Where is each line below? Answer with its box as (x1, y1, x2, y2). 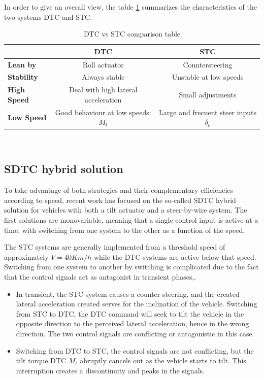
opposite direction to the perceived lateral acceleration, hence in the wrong (16, 318, 249, 329)
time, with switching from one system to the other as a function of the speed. (4, 224, 245, 235)
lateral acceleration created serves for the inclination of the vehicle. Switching (16, 298, 257, 309)
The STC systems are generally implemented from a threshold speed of (4, 242, 225, 252)
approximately (4, 251, 49, 262)
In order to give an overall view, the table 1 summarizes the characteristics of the (4, 2, 257, 12)
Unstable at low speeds (172, 72, 244, 82)
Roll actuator (82, 59, 124, 70)
